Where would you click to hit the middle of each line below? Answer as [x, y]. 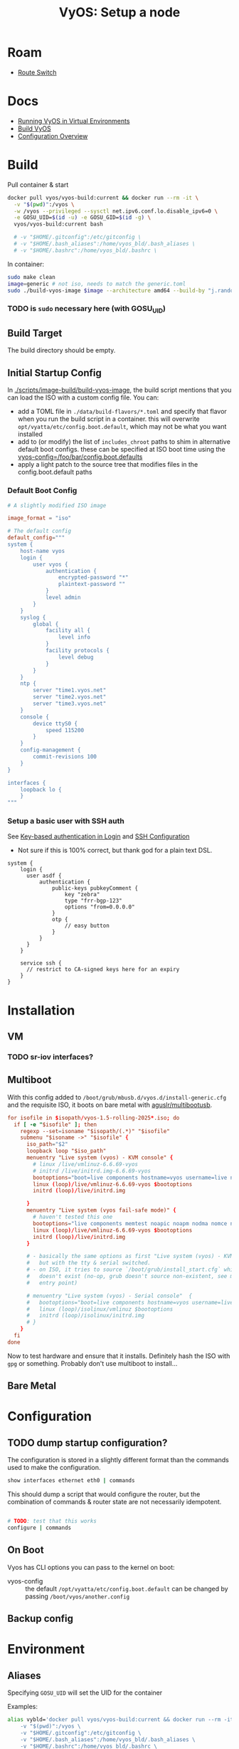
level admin [63, 598]
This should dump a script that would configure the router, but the [104, 1494]
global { [46, 624]
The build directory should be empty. [62, 350]
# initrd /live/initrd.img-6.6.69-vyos [92, 1171]
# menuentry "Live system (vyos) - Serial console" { [109, 1296]
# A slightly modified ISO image [57, 505]
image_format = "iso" [39, 518]
